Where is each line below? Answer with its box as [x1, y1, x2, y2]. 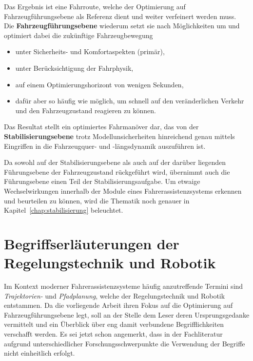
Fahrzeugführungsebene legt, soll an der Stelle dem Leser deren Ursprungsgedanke [4, 309, 250, 320]
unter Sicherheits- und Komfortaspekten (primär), [15, 46, 165, 57]
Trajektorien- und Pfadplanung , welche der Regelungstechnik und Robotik [4, 290, 225, 301]
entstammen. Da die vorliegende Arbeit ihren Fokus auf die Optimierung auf [4, 300, 233, 310]
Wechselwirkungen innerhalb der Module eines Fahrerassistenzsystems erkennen [4, 185, 242, 196]
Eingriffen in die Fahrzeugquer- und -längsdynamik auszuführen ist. [4, 140, 206, 151]
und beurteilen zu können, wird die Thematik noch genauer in [4, 195, 190, 205]
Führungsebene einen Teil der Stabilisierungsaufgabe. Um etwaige [4, 176, 200, 186]
